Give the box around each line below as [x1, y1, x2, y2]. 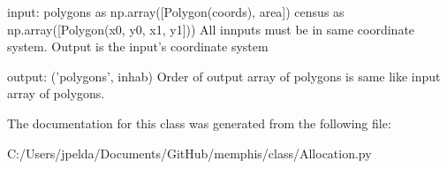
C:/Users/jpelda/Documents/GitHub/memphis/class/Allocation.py [7, 143, 372, 162]
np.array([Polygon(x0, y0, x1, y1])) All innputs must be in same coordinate [7, 19, 415, 38]
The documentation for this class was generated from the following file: [7, 113, 391, 132]
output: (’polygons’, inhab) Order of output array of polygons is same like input [7, 66, 441, 85]
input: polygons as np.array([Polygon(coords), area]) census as [7, 3, 345, 20]
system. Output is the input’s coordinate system [7, 37, 269, 56]
